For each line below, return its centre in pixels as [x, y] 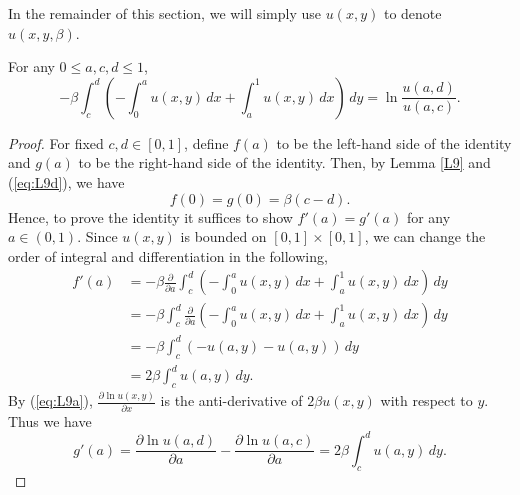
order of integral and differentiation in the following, [168, 255]
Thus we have [50, 420]
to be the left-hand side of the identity [394, 142]
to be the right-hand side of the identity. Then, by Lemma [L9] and [284, 162]
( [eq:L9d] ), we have [66, 181]
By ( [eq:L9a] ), [50, 400]
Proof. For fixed [56, 142]
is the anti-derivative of [231, 400]
